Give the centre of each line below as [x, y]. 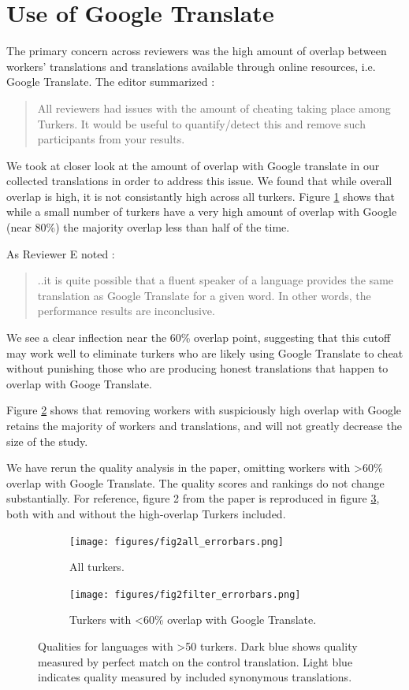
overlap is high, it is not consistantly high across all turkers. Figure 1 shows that [201, 196]
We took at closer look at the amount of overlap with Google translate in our [193, 165]
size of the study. [47, 441]
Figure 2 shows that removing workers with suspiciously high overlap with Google [204, 410]
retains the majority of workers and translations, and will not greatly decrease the [204, 425]
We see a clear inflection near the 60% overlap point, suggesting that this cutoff [199, 338]
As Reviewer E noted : [61, 253]
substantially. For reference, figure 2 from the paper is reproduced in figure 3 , [193, 498]
